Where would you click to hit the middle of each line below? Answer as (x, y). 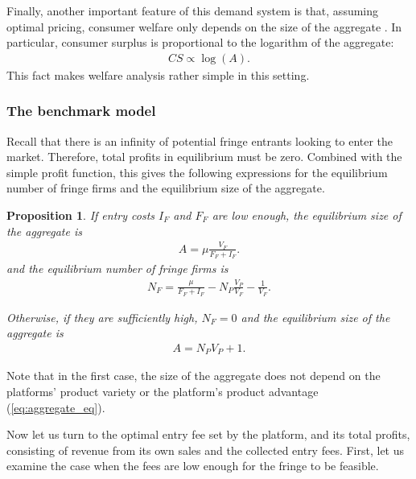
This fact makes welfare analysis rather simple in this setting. (158, 74)
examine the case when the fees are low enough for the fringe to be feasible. (193, 466)
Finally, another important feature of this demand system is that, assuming (193, 10)
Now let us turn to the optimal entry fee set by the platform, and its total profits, (208, 434)
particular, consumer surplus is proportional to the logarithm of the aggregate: (200, 42)
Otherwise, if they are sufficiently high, (102, 317)
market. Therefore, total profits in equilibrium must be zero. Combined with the (204, 157)
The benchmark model (81, 111)
